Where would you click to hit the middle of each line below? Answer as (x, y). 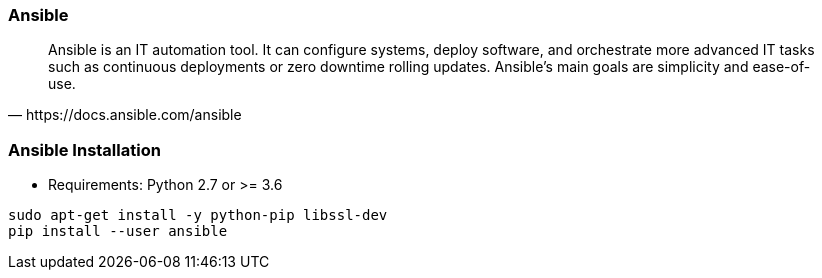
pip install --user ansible (118, 231)
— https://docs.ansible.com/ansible (125, 115)
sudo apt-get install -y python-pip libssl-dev (198, 215)
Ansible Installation (84, 149)
